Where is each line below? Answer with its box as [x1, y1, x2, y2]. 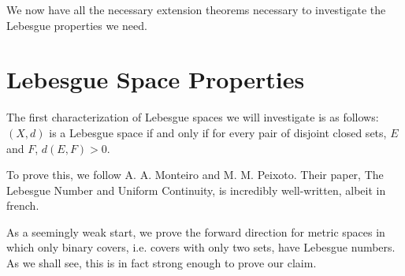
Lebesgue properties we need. [6, 17, 147, 33]
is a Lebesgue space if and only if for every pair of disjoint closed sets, [49, 124, 387, 140]
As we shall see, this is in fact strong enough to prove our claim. [6, 255, 317, 271]
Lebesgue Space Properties [6, 63, 305, 95]
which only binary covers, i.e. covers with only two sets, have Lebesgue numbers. [6, 239, 396, 255]
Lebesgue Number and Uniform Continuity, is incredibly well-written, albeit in [6, 181, 386, 198]
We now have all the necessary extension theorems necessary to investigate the [6, 2, 386, 17]
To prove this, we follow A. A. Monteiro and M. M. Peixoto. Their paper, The [6, 166, 384, 183]
